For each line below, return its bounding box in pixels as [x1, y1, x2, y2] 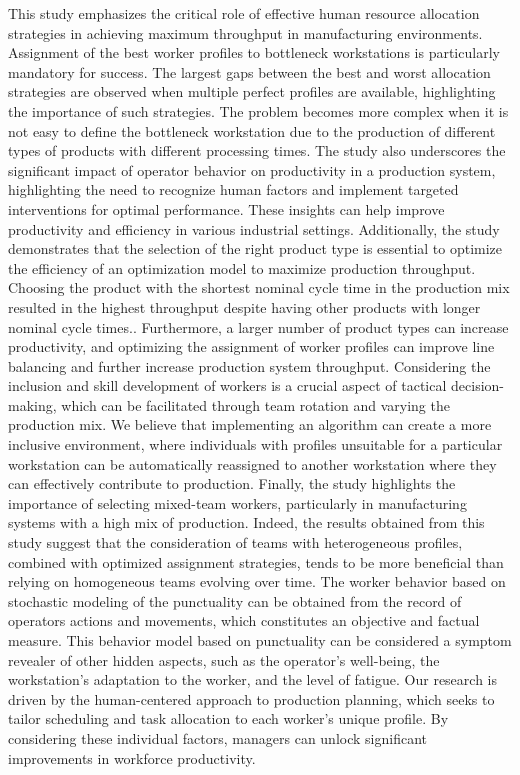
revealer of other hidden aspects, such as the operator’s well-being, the [8, 649, 440, 670]
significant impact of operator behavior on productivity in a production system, [8, 159, 496, 180]
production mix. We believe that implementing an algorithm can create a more [8, 414, 492, 435]
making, [8, 394, 57, 415]
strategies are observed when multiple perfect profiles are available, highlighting [8, 81, 496, 102]
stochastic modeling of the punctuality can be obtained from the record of [8, 590, 462, 611]
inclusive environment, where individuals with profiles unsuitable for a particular [8, 434, 503, 455]
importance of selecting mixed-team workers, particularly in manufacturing [8, 492, 467, 513]
